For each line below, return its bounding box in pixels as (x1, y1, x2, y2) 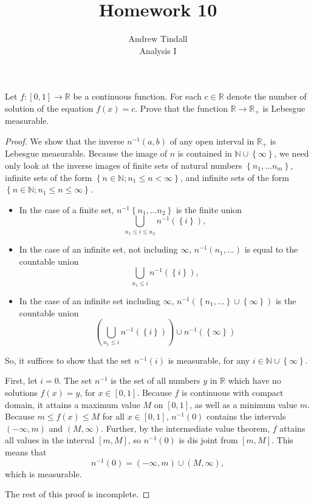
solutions (5, 386, 38, 398)
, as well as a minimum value (189, 398, 298, 410)
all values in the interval (5, 434, 95, 446)
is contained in (177, 147, 232, 160)
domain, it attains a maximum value (5, 398, 140, 410)
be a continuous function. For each (73, 90, 202, 103)
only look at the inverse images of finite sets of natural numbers (5, 159, 242, 171)
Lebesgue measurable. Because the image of (5, 147, 167, 160)
